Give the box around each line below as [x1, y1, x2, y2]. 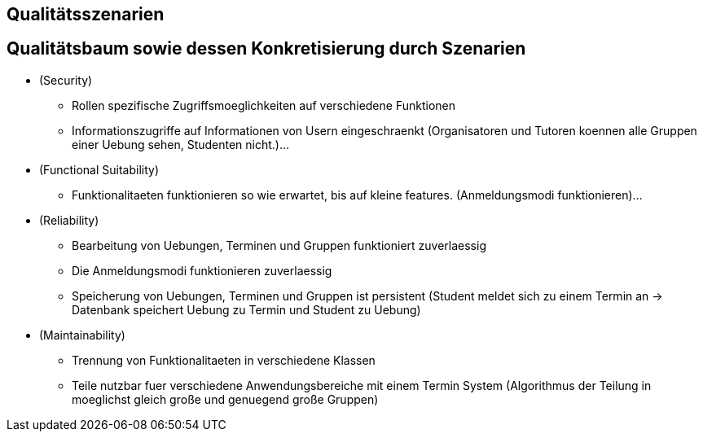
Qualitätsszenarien [7, 4, 165, 24]
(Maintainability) [39, 327, 125, 342]
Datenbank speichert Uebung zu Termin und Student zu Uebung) [72, 302, 421, 317]
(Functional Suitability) [39, 162, 160, 177]
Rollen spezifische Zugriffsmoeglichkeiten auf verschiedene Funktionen [72, 98, 455, 112]
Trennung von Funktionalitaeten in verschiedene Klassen [72, 353, 376, 367]
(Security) [39, 72, 93, 87]
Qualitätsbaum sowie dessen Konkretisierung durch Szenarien [7, 38, 526, 59]
